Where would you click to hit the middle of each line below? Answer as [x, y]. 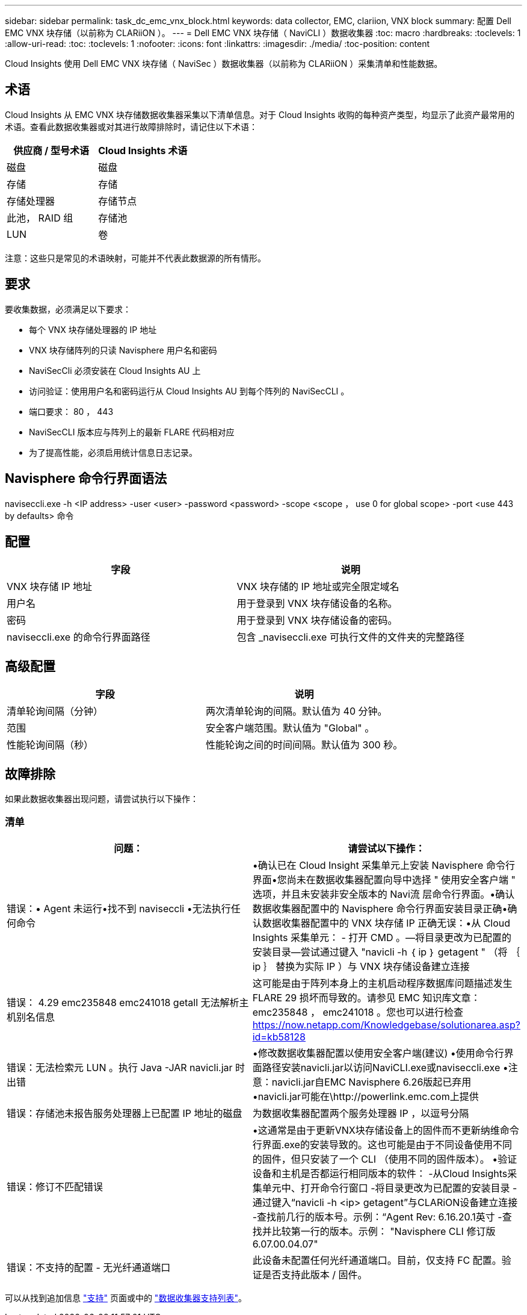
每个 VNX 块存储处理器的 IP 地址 [93, 329]
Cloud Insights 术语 [143, 150]
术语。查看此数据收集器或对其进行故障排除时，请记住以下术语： [131, 126]
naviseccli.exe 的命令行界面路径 [79, 637]
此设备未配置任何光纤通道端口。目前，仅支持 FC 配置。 [377, 1260]
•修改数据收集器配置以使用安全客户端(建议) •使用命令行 [378, 1053]
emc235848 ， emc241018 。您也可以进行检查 [358, 1012]
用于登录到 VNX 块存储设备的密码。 [317, 620]
